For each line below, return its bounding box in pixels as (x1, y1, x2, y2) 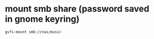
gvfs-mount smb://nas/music (5, 29, 62, 34)
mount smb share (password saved (5, 3, 150, 14)
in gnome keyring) (5, 13, 80, 25)
